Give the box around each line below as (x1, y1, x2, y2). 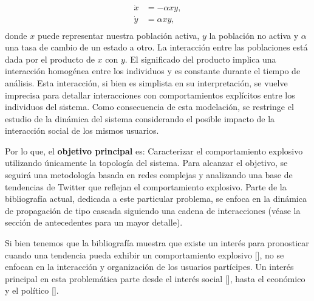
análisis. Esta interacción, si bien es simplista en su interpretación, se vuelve (5, 76, 288, 89)
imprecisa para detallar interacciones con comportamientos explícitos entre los (5, 88, 295, 101)
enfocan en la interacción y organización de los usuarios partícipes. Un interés (5, 260, 294, 273)
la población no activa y (209, 29, 299, 41)
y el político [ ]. (5, 284, 59, 297)
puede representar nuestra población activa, (37, 29, 200, 41)
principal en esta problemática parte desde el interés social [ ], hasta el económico (5, 272, 305, 285)
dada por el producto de (5, 52, 95, 65)
